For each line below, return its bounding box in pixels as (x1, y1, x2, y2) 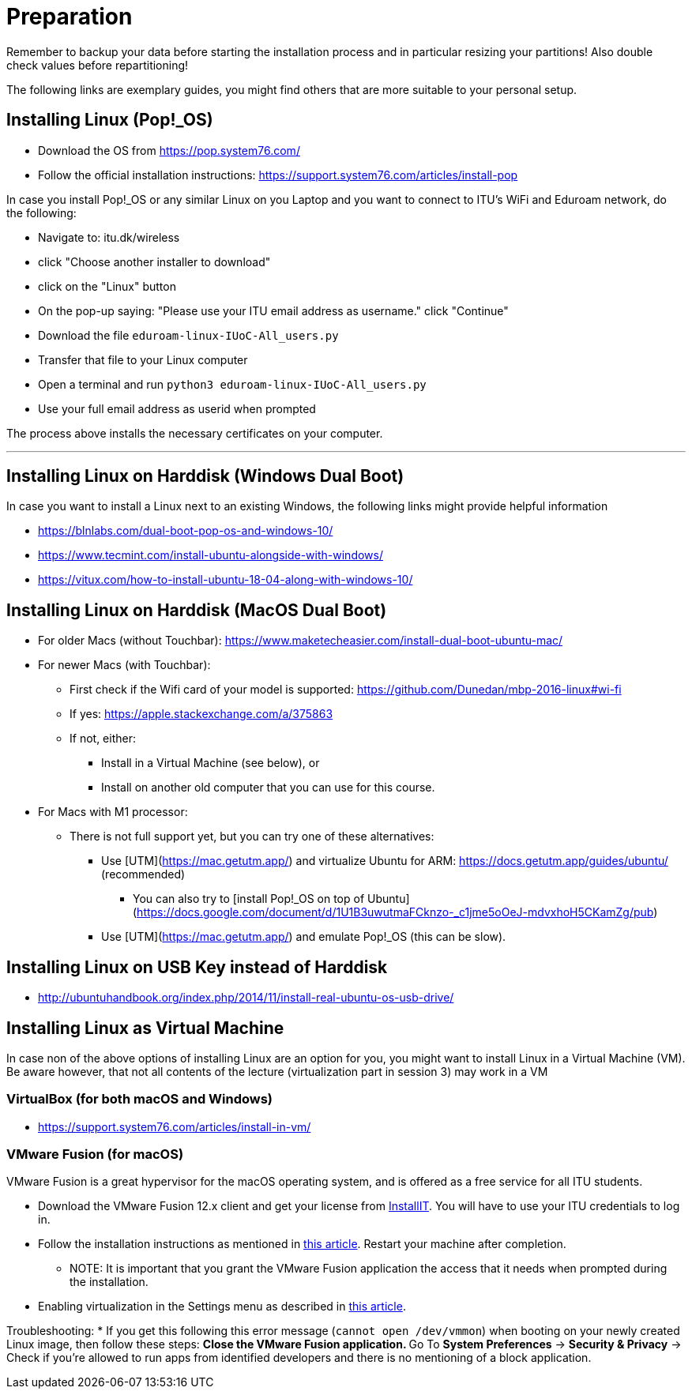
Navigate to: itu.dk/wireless (38, 230, 180, 244)
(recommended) (101, 867, 186, 882)
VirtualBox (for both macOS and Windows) (6, 1091, 273, 1107)
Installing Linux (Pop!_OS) (6, 110, 213, 130)
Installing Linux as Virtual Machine (6, 1017, 284, 1038)
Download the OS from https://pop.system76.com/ (38, 143, 300, 157)
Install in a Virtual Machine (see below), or (101, 756, 320, 770)
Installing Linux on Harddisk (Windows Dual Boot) (6, 466, 404, 487)
